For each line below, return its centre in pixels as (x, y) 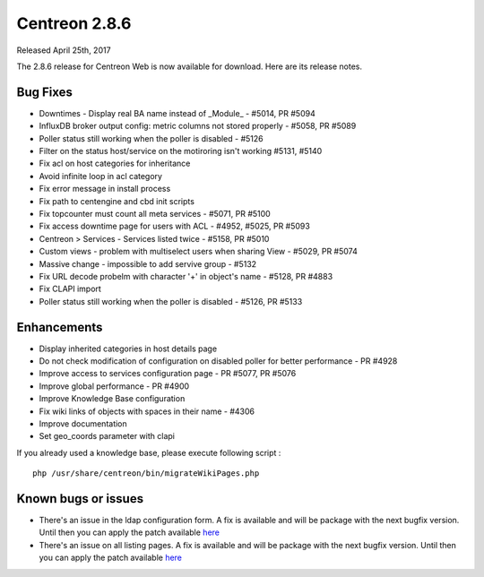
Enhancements (60, 327)
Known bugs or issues (80, 499)
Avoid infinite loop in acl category (101, 176)
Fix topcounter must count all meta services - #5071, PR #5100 (155, 213)
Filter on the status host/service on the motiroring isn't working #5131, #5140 (181, 151)
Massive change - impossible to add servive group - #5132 (148, 263)
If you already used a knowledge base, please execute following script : (149, 452)
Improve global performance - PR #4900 (114, 386)
